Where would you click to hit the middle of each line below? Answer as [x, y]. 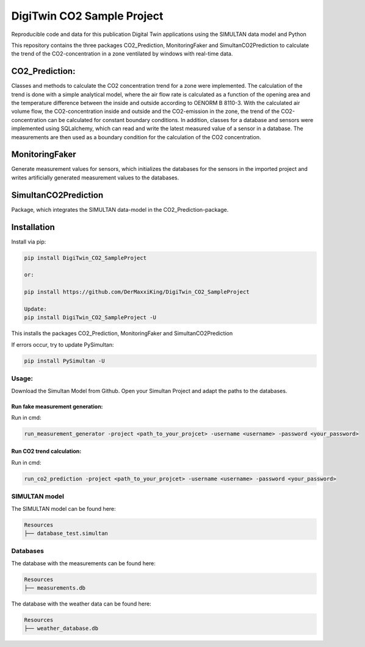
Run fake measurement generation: [57, 407]
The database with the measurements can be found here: [83, 563]
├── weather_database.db [61, 628]
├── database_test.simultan [66, 533]
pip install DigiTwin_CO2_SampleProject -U [90, 318]
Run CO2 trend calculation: [46, 451]
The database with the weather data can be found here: [81, 604]
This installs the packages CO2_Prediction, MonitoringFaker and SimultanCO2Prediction [122, 333]
